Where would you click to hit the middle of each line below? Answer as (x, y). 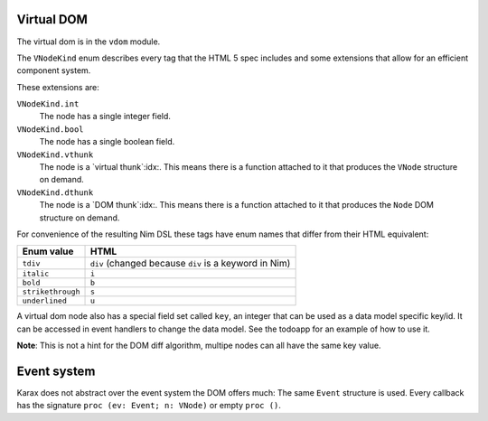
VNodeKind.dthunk (55, 192)
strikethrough (51, 292)
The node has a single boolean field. (107, 142)
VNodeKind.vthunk (55, 154)
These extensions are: (58, 87)
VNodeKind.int (48, 104)
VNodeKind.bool (51, 129)
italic (36, 274)
